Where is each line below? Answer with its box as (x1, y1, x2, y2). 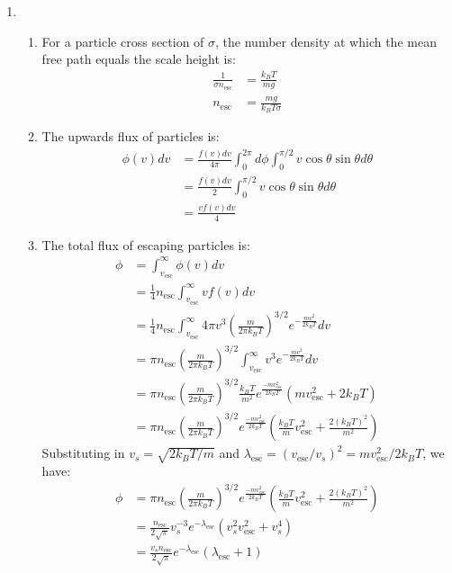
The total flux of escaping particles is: (41, 235, 250, 254)
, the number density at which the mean (215, 31, 437, 50)
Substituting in (41, 443, 125, 462)
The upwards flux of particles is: (41, 127, 220, 146)
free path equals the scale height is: (41, 49, 236, 68)
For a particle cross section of (41, 31, 204, 50)
